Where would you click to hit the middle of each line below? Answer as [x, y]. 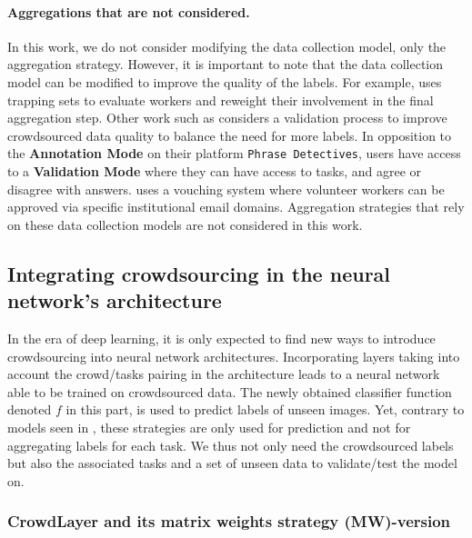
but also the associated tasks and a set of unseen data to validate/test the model [232, 463]
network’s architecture [115, 300]
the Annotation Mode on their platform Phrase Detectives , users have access [234, 153]
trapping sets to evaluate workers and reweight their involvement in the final [221, 100]
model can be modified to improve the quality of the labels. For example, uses [225, 81]
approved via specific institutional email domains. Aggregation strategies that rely [236, 207]
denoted [30, 409]
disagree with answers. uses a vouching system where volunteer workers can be [226, 189]
